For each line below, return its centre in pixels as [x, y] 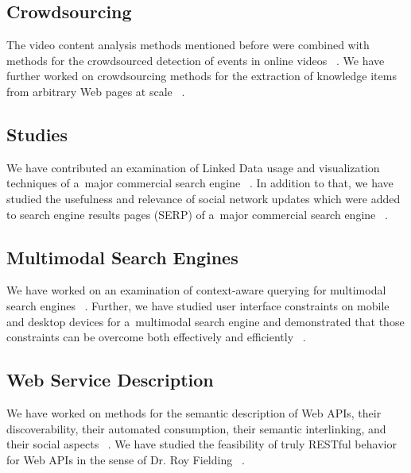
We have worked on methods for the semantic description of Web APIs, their [194, 412]
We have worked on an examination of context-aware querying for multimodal [196, 290]
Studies [37, 134]
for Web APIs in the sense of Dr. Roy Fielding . [126, 459]
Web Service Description [110, 380]
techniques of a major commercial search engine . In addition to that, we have [200, 183]
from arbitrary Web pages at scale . [96, 91]
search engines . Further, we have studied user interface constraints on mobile [198, 305]
